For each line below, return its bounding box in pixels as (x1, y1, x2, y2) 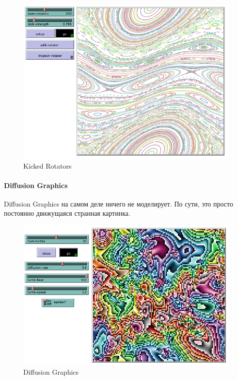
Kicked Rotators (23, 161, 72, 171)
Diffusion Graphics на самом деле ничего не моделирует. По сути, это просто (4, 198, 234, 208)
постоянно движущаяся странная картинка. (4, 208, 130, 218)
